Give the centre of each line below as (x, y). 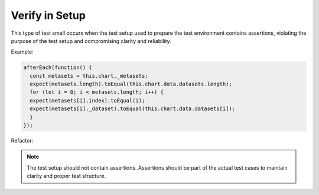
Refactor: (22, 141)
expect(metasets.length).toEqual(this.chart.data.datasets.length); (131, 84)
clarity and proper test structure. (66, 176)
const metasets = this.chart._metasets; (89, 76)
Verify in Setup (48, 15)
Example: (22, 52)
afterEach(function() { (58, 67)
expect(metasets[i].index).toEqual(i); (87, 100)
